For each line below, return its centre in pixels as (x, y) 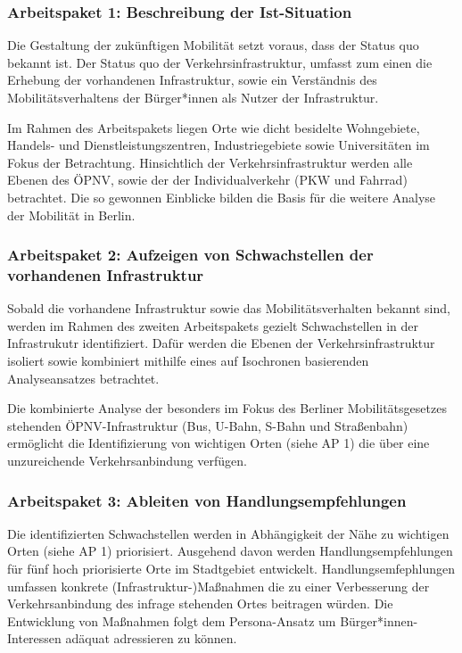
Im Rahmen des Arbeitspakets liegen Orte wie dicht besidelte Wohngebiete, (214, 127)
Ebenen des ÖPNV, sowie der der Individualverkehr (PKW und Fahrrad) (207, 180)
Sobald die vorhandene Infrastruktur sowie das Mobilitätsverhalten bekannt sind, (229, 308)
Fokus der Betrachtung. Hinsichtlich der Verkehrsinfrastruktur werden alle (210, 162)
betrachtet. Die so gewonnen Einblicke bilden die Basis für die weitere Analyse (222, 197)
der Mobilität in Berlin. (71, 215)
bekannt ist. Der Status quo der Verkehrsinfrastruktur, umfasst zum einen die (220, 62)
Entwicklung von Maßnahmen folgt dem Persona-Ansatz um (172, 620)
